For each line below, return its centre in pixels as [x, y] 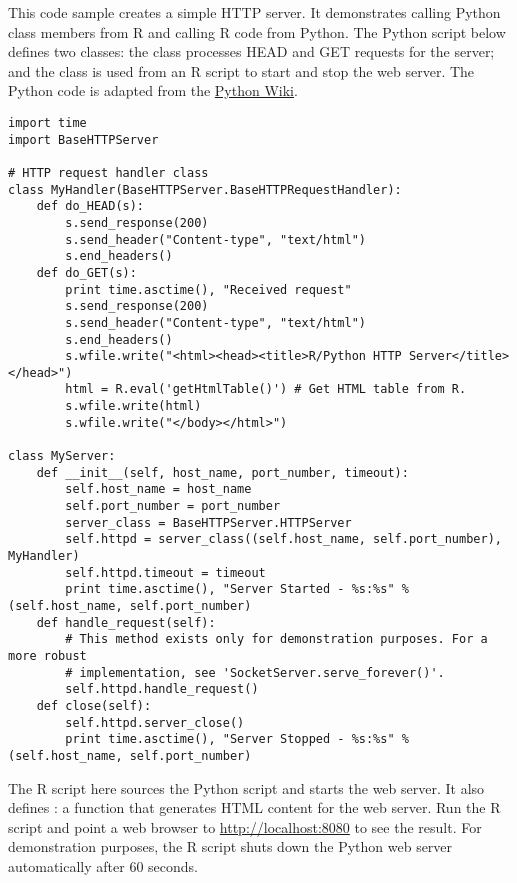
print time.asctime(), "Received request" [208, 289]
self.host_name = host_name [158, 489]
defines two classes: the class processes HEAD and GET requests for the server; [251, 51]
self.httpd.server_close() [155, 722]
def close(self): [94, 705]
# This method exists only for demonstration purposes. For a [276, 639]
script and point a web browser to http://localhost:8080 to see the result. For [245, 826]
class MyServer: [62, 456]
